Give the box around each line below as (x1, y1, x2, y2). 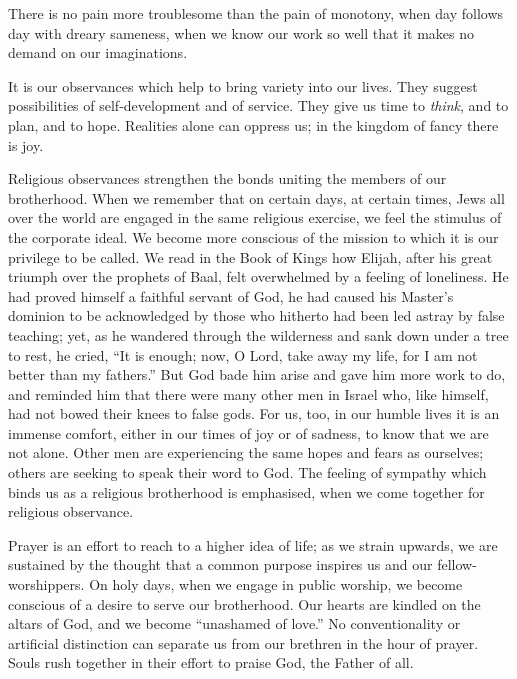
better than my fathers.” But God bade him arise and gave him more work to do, (8, 364, 506, 385)
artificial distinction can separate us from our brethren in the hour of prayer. (8, 632, 479, 653)
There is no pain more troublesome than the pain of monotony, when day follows (8, 3, 504, 23)
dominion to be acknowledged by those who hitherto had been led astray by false (8, 305, 505, 326)
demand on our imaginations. (8, 42, 188, 63)
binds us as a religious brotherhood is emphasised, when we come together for (8, 481, 485, 502)
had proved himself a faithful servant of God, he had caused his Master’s (8, 285, 454, 306)
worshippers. (8, 574, 85, 595)
